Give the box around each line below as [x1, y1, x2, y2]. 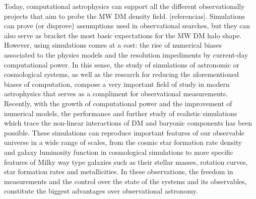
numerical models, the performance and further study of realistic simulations [4, 108, 237, 118]
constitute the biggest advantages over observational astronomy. [4, 186, 198, 196]
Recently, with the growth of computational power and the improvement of [4, 98, 232, 108]
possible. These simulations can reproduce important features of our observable [4, 127, 245, 137]
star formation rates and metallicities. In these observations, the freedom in [4, 166, 233, 177]
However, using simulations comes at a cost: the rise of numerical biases [4, 40, 222, 50]
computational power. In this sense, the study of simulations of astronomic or [4, 59, 240, 69]
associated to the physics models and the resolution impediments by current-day [4, 49, 248, 60]
